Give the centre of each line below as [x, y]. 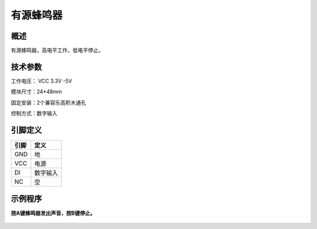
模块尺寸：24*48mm [36, 92]
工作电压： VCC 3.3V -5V [42, 81]
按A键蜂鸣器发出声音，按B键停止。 [53, 213]
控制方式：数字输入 [34, 113]
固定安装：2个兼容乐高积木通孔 [48, 102]
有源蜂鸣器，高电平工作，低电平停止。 [57, 50]
